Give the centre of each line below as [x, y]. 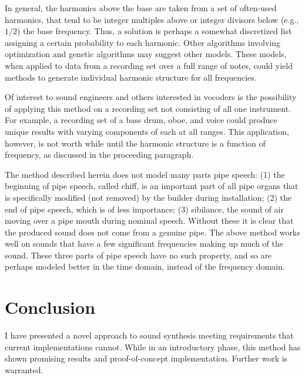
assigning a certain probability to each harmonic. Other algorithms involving [143, 42]
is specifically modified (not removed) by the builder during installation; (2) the [148, 197]
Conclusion [50, 307]
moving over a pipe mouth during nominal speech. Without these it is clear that [149, 220]
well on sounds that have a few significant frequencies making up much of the [144, 243]
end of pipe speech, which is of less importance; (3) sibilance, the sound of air [144, 209]
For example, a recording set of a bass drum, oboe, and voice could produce [141, 120]
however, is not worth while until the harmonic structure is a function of [135, 143]
